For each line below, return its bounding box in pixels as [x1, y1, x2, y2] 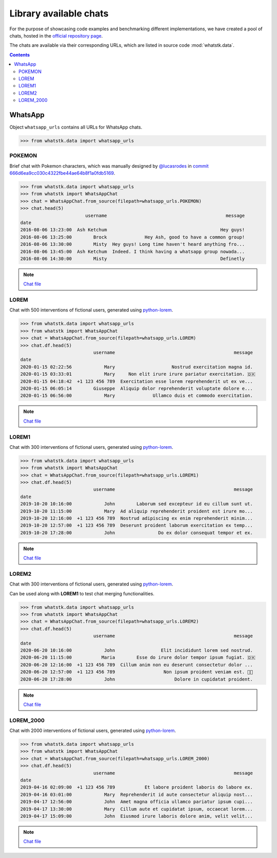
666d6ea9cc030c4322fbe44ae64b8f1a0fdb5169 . [9, 170, 115, 176]
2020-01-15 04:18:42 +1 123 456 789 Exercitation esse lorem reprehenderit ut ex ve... [20, 378, 253, 384]
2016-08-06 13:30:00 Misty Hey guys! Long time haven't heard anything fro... [20, 242, 245, 247]
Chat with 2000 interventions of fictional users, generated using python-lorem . [9, 727, 176, 734]
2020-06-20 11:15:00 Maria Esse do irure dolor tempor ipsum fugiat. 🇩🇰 [20, 654, 256, 661]
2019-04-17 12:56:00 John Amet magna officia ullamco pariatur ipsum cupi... [20, 799, 253, 805]
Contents [9, 51, 30, 58]
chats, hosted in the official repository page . [9, 32, 103, 39]
